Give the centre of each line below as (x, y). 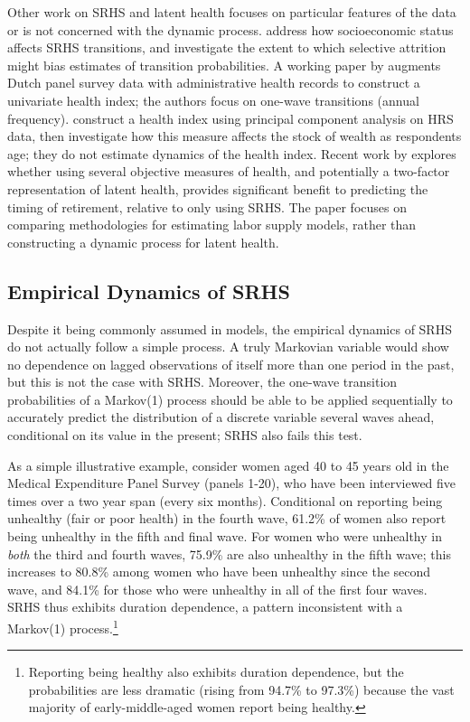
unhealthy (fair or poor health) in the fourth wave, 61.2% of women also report (227, 518)
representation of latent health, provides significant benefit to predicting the (218, 188)
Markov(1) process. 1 (63, 627)
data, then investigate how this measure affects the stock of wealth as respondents (235, 136)
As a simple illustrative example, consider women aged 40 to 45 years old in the (228, 465)
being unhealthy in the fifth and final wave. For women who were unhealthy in (225, 536)
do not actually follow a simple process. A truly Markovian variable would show (228, 347)
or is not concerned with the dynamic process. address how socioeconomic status (230, 29)
